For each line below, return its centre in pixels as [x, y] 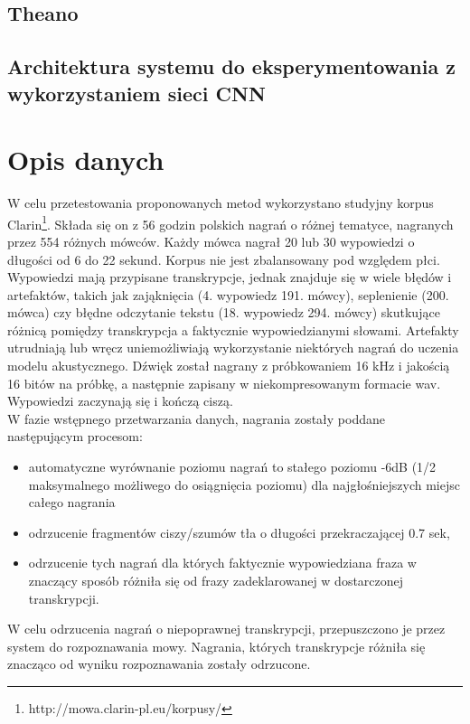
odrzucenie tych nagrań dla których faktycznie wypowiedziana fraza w [222, 563]
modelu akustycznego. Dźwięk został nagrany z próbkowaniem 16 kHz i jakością [229, 366]
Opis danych [86, 160]
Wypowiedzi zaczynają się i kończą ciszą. [120, 401]
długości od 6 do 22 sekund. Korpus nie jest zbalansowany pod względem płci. [224, 259]
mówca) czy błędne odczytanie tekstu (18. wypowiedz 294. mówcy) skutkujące [224, 312]
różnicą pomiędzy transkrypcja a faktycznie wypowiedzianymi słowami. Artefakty [233, 329]
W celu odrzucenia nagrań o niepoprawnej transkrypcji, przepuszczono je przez [226, 629]
